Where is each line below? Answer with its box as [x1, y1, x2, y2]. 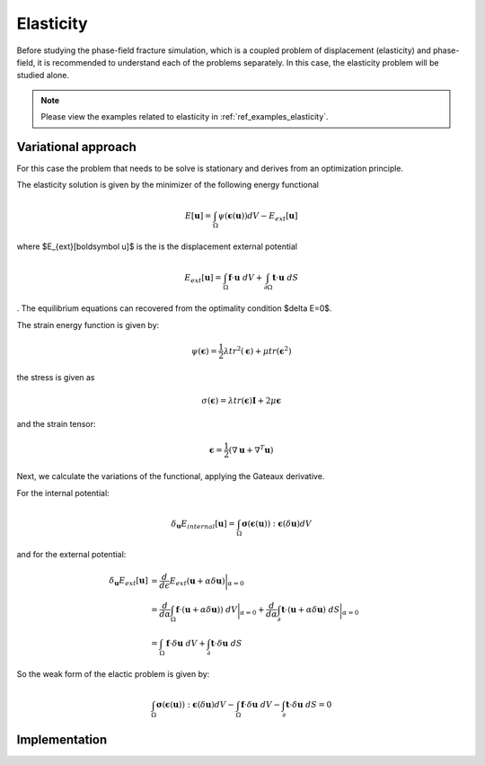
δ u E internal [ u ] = [171, 518, 235, 530]
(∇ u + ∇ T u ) [228, 443, 274, 455]
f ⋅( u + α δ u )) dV [175, 604, 238, 615]
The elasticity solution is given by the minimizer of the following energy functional [16, 180, 319, 191]
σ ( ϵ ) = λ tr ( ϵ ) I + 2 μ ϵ [201, 396, 282, 405]
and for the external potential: [16, 549, 127, 560]
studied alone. [16, 70, 69, 81]
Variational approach [16, 139, 137, 155]
